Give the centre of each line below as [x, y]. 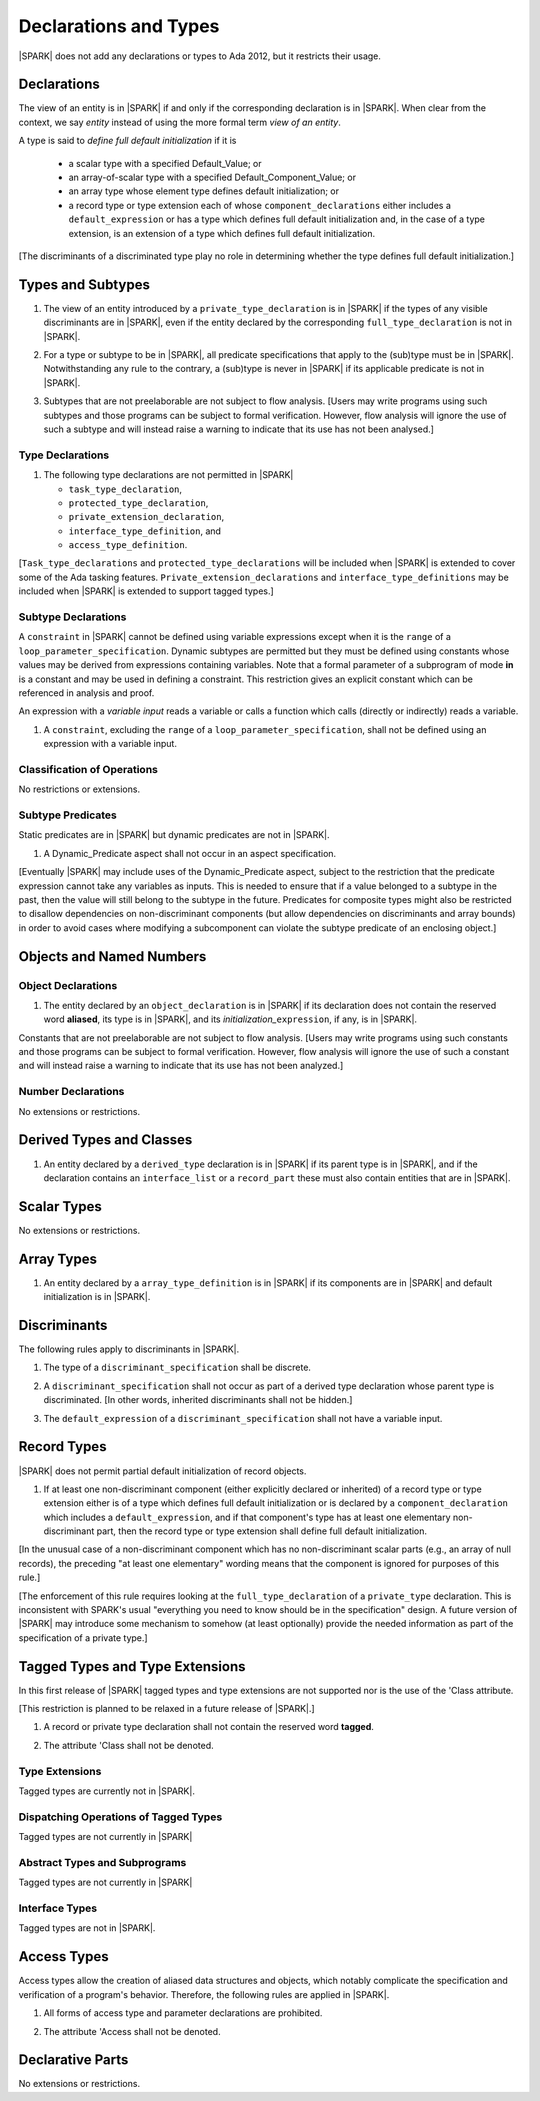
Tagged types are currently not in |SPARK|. [106, 1791]
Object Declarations [68, 985]
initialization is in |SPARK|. [97, 1297]
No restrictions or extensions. [79, 789]
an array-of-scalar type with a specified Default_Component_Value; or [212, 177]
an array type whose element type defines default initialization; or [204, 191]
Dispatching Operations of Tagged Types [120, 1817]
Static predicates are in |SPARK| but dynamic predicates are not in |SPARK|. [174, 835]
